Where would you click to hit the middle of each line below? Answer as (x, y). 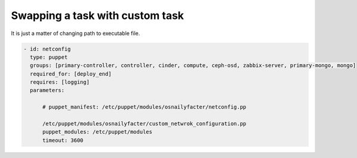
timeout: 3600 (63, 140)
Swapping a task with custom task (98, 15)
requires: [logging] (60, 82)
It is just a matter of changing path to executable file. (76, 33)
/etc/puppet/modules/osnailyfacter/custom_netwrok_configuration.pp (145, 124)
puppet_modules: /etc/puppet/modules (98, 132)
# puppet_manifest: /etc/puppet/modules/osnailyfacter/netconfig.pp (145, 107)
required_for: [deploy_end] (71, 74)
